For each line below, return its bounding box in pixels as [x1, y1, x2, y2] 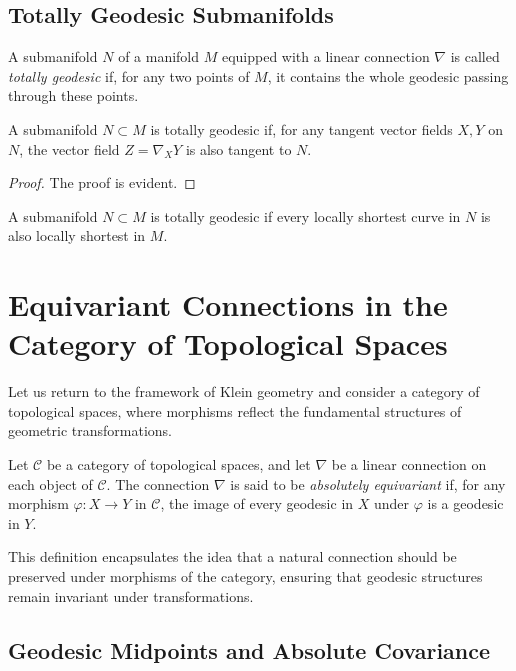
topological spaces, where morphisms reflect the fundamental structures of [8, 400, 462, 421]
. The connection [106, 473, 210, 494]
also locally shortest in [8, 225, 146, 246]
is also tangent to [185, 138, 292, 159]
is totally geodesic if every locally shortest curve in [150, 205, 461, 226]
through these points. [8, 85, 139, 106]
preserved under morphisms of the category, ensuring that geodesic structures [8, 566, 483, 587]
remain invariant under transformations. [8, 585, 254, 606]
